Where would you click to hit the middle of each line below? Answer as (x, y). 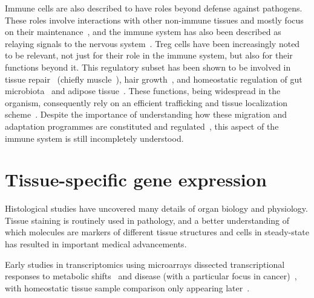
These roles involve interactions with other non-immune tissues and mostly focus (154, 20)
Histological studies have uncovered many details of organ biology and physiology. (156, 208)
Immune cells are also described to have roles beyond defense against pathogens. (154, 8)
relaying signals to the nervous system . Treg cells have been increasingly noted (152, 43)
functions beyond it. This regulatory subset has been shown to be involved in (148, 67)
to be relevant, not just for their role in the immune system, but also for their (149, 55)
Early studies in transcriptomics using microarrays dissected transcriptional (145, 264)
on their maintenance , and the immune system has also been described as (143, 32)
